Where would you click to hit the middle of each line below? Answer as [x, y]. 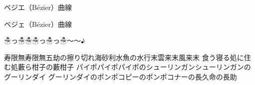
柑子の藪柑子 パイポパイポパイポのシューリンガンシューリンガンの [141, 67]
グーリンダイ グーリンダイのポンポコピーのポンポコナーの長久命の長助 [121, 76]
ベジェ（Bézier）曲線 [38, 24]
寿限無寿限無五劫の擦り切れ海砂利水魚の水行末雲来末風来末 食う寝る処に [124, 57]
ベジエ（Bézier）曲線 [38, 7]
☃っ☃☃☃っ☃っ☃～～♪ [45, 41]
